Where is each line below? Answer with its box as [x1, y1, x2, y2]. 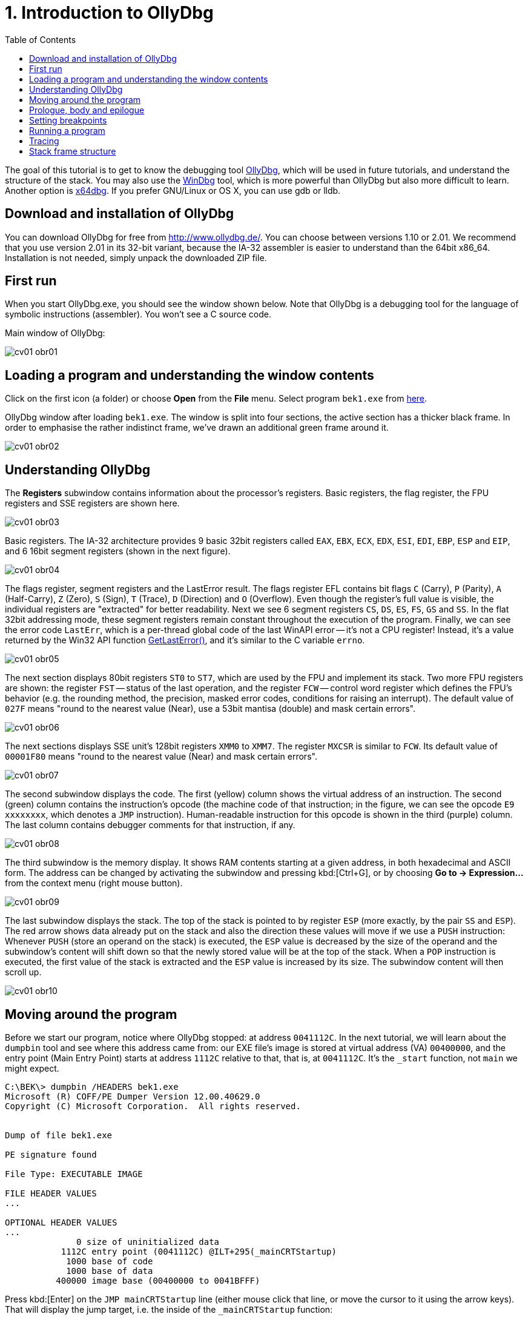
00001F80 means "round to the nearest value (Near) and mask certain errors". [5, 751, 317, 762]
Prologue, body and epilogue [29, 104, 145, 115]
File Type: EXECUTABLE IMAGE [5, 1169, 143, 1179]
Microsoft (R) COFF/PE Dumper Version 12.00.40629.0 [5, 1091, 260, 1101]
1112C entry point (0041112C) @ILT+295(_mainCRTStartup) [61, 1246, 337, 1256]
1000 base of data [66, 1265, 153, 1276]
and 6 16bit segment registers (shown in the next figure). [5, 546, 231, 557]
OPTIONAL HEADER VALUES [5, 1217, 117, 1227]
